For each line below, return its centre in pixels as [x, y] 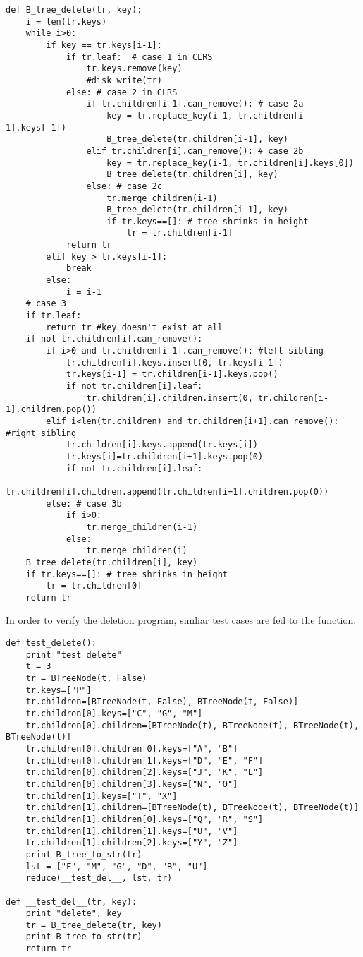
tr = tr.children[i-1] [180, 233]
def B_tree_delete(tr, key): [74, 10]
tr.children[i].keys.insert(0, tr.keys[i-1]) [174, 362]
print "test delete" [74, 655]
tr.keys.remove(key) [134, 69]
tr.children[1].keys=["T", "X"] [101, 796]
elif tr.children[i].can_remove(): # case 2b [195, 151]
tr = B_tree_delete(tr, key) [94, 925]
